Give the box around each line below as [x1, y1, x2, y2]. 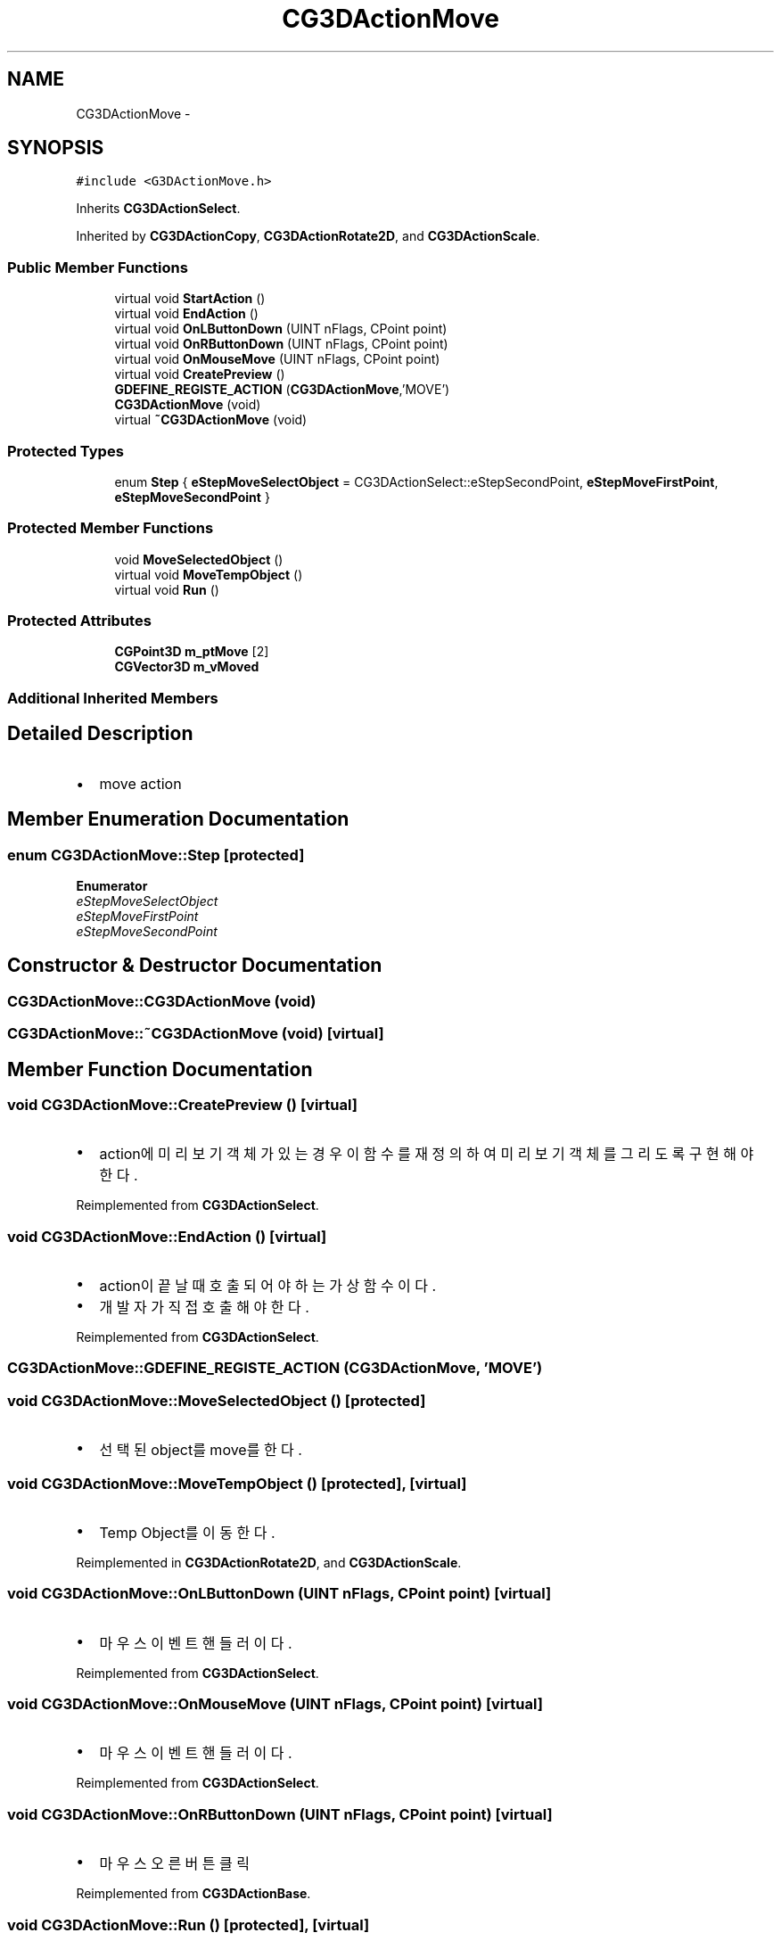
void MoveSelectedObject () [114, 551, 284, 567]
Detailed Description [7, 722, 193, 745]
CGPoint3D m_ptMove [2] [114, 644, 269, 660]
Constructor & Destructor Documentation [7, 954, 382, 977]
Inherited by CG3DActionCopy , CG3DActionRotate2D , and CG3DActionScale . [76, 228, 540, 244]
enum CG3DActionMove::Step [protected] [7, 845, 305, 864]
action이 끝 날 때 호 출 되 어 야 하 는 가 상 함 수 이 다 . [99, 1277, 437, 1295]
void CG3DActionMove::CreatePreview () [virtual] [7, 1095, 358, 1114]
